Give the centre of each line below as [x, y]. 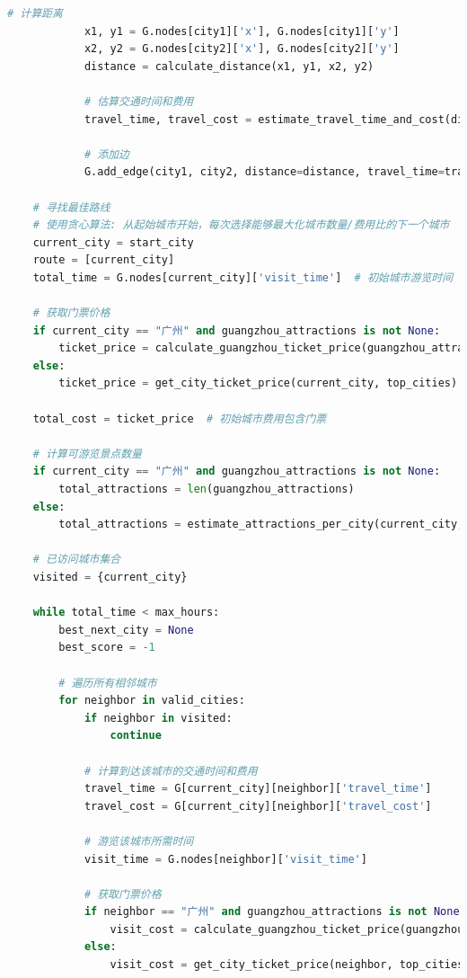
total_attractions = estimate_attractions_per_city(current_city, [261, 525]
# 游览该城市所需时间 [139, 841]
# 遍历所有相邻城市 [108, 683]
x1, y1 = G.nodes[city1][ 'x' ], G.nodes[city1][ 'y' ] [242, 31]
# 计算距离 [35, 13]
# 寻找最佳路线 [71, 207]
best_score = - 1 [107, 648]
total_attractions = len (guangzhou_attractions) [207, 489]
